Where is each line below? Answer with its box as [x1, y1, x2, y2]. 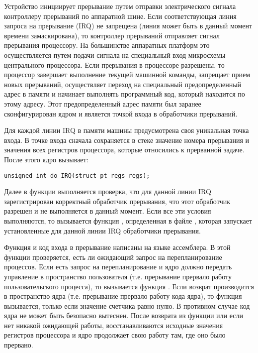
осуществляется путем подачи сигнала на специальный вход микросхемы [4, 49, 226, 60]
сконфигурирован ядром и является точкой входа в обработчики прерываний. [4, 108, 238, 118]
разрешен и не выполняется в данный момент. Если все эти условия [4, 206, 211, 216]
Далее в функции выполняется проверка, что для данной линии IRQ [4, 186, 211, 197]
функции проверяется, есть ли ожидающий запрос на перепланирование [4, 251, 222, 262]
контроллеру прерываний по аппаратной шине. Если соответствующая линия [4, 10, 237, 21]
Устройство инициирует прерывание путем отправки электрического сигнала [4, 1, 236, 11]
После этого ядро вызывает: [4, 154, 88, 164]
